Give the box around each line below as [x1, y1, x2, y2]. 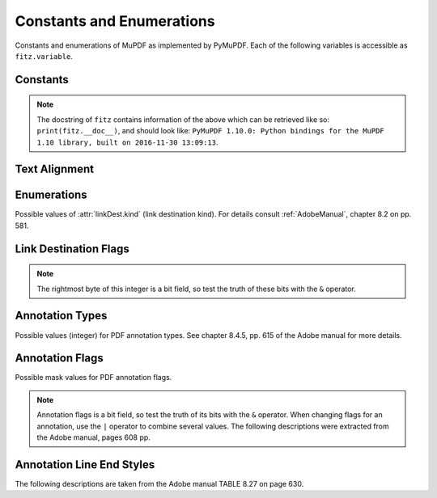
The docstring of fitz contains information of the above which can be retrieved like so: [36, 114, 330, 124]
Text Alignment [15, 162, 95, 176]
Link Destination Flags [15, 242, 129, 255]
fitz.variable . [15, 51, 73, 61]
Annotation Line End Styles [15, 458, 155, 471]
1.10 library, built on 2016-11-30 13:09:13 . [36, 137, 218, 147]
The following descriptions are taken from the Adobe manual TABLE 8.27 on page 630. [15, 479, 304, 488]
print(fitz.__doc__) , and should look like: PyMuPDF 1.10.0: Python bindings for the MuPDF [36, 126, 384, 136]
